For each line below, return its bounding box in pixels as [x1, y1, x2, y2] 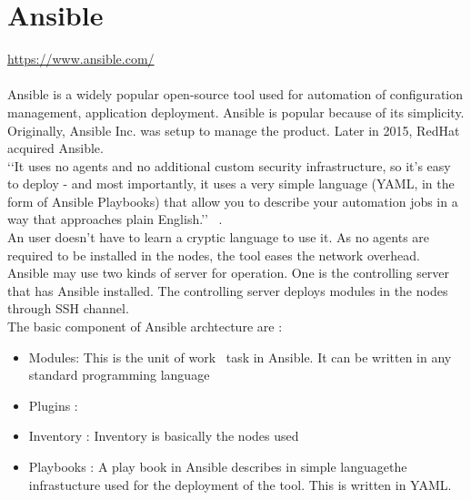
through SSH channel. [7, 299, 129, 318]
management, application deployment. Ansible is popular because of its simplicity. [7, 102, 465, 121]
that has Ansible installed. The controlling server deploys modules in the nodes [7, 281, 448, 300]
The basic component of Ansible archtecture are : [7, 317, 283, 336]
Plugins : [28, 395, 78, 414]
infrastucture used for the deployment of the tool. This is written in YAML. [28, 474, 452, 494]
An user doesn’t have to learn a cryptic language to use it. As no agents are [7, 228, 430, 247]
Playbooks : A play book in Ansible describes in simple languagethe [28, 457, 407, 475]
